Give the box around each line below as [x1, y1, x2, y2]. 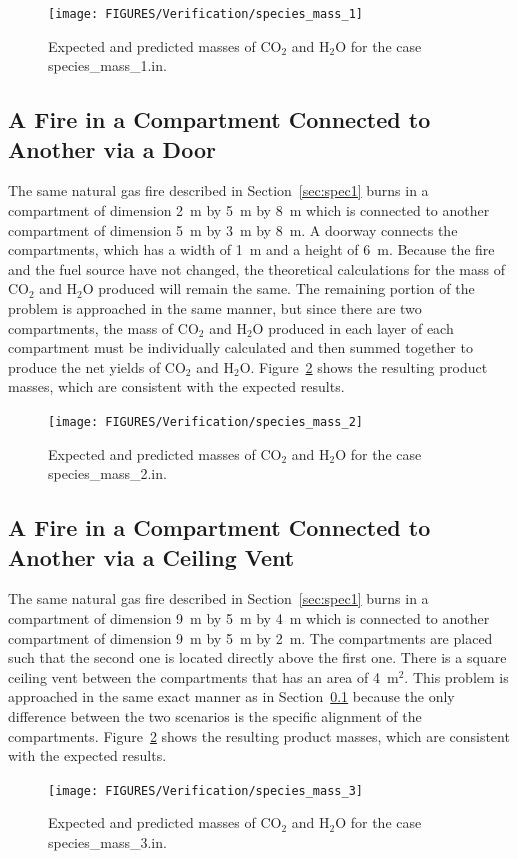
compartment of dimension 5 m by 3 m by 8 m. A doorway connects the [8, 219, 458, 240]
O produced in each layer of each [252, 317, 454, 338]
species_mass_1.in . [48, 55, 167, 76]
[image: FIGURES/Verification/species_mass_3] [48, 783, 363, 798]
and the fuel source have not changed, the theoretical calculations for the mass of [8, 258, 506, 279]
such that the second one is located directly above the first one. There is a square [8, 647, 507, 668]
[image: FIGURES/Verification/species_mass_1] [48, 7, 363, 21]
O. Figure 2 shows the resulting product [239, 356, 488, 377]
